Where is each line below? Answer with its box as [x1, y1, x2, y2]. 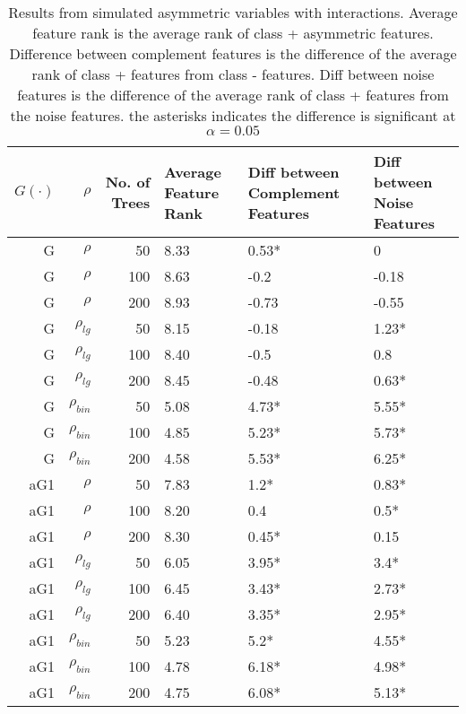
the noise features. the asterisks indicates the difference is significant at [10, 105, 456, 126]
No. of [105, 171, 151, 192]
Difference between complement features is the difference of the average [9, 43, 457, 64]
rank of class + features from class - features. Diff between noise [31, 64, 435, 84]
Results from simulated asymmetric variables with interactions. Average [8, 2, 458, 22]
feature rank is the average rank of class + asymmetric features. [32, 22, 434, 43]
